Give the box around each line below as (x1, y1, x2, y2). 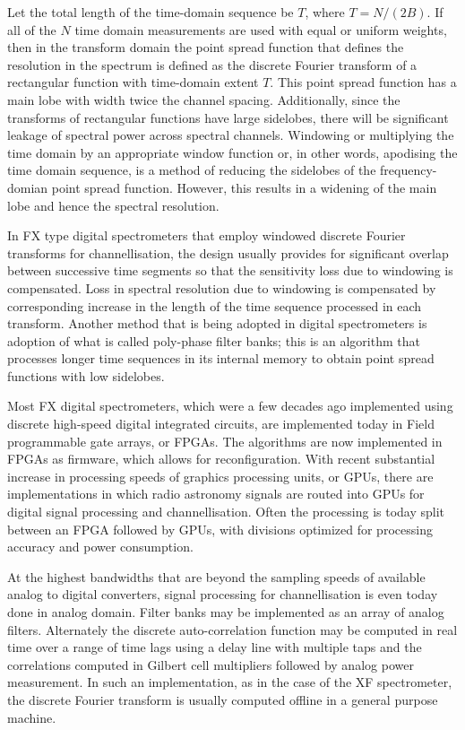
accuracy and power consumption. (7, 537, 194, 556)
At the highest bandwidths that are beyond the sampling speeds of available (7, 567, 426, 586)
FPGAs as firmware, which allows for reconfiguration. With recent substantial (7, 449, 435, 468)
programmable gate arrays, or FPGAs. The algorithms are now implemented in (7, 431, 443, 450)
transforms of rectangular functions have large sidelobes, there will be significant (7, 108, 449, 126)
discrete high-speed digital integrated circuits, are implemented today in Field (7, 414, 435, 433)
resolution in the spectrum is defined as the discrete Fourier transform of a (7, 55, 418, 74)
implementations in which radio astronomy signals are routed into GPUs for (7, 484, 425, 503)
